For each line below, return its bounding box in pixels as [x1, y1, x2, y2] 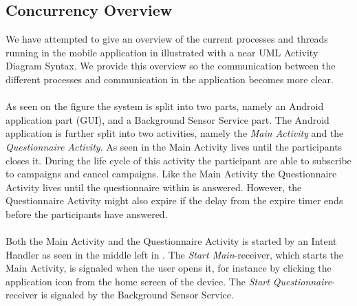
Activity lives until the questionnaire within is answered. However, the [6, 179, 302, 194]
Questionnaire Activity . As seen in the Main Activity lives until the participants [6, 139, 343, 153]
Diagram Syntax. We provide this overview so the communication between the [6, 58, 336, 73]
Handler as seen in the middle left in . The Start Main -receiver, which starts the [6, 247, 344, 261]
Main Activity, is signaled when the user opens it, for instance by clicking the [6, 261, 332, 275]
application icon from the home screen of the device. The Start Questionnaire [6, 274, 332, 288]
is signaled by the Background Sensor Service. [41, 287, 234, 302]
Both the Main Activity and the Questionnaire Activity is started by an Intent [6, 234, 337, 248]
